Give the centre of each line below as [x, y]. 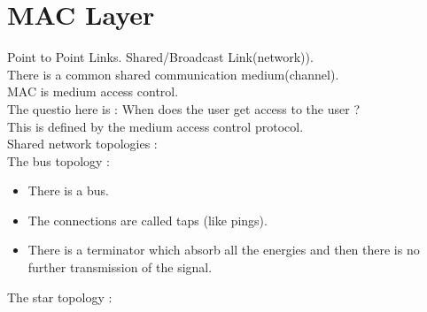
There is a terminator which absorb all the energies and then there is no [224, 250]
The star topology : [60, 297]
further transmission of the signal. [120, 267]
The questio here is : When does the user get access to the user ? [184, 108]
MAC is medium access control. [93, 91]
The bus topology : [58, 160]
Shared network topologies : [82, 144]
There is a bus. [68, 190]
